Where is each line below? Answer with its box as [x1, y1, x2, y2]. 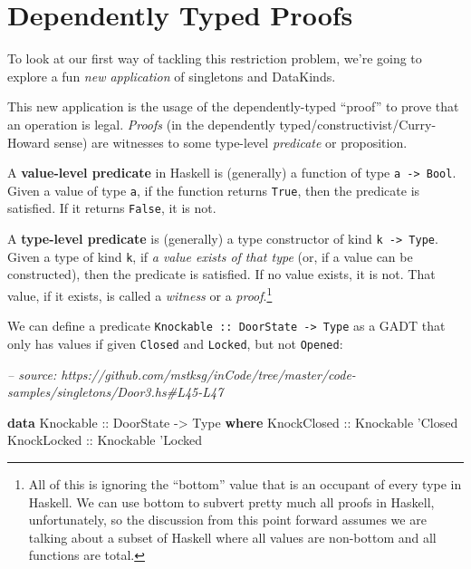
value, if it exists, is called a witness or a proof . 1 [7, 283, 273, 304]
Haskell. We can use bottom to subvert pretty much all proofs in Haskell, [28, 492, 435, 511]
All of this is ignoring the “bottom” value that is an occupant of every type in [28, 474, 462, 493]
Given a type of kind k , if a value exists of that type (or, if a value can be [7, 246, 413, 265]
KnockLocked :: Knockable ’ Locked [7, 430, 203, 449]
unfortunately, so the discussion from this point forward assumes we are [28, 510, 427, 529]
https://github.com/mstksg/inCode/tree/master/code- [61, 364, 356, 383]
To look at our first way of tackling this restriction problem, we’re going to [7, 49, 422, 68]
